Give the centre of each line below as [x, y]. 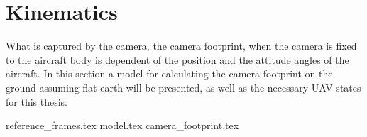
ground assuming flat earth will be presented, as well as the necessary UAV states [183, 87]
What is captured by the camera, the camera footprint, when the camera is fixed [181, 46]
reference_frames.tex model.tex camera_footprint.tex [122, 125]
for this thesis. [37, 101]
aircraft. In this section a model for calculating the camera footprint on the [169, 73]
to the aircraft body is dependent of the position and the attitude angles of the [177, 59]
